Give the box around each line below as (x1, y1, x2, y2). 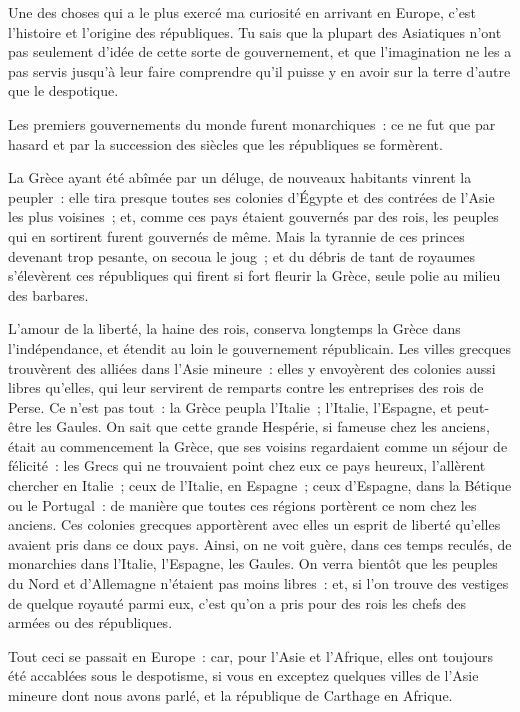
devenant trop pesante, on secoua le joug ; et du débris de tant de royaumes (8, 245, 476, 266)
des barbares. (8, 284, 89, 305)
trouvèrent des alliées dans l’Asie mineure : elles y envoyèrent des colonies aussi (8, 357, 496, 378)
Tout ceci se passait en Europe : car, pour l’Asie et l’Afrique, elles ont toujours (8, 645, 494, 666)
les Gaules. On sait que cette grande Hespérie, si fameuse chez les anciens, (36, 416, 490, 437)
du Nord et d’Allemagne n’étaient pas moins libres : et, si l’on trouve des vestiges (8, 573, 509, 594)
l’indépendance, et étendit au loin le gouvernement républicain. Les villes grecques (8, 337, 511, 358)
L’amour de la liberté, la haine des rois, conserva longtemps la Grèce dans (8, 318, 461, 339)
